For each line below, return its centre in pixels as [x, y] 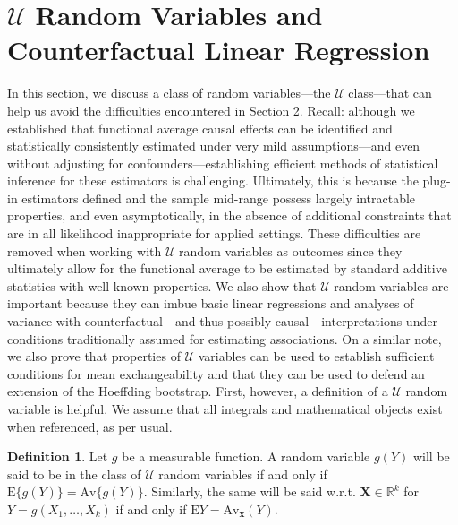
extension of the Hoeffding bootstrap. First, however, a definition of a [198, 391]
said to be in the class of [74, 473]
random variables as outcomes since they [291, 250]
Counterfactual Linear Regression [219, 50]
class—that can [390, 93]
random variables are [391, 285]
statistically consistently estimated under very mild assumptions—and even [214, 146]
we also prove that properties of [94, 356]
